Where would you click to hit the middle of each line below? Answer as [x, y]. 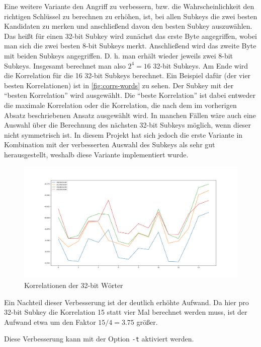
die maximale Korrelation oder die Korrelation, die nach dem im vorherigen [120, 105]
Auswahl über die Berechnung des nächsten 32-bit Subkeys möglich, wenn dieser [128, 125]
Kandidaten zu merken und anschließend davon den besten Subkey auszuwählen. [128, 26]
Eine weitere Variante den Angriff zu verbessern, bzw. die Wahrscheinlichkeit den [129, 6]
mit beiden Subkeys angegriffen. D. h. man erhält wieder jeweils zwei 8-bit [119, 55]
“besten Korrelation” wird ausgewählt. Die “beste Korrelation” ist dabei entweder [130, 95]
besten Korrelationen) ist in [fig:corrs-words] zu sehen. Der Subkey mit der [119, 85]
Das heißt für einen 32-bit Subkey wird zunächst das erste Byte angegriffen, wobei [130, 36]
